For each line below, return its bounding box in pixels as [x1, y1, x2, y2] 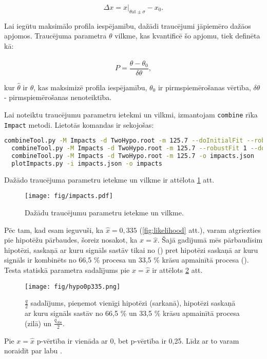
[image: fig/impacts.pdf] [25, 192, 113, 200]
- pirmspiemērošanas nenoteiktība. [4, 92, 112, 103]
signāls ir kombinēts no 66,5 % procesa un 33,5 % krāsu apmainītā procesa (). [4, 254, 249, 265]
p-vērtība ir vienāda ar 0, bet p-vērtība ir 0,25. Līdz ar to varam [36, 335, 239, 346]
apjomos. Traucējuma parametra [4, 30, 107, 41]
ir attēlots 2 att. [152, 265, 203, 275]
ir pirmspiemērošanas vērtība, [158, 82, 251, 92]
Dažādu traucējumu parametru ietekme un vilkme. [25, 207, 184, 218]
